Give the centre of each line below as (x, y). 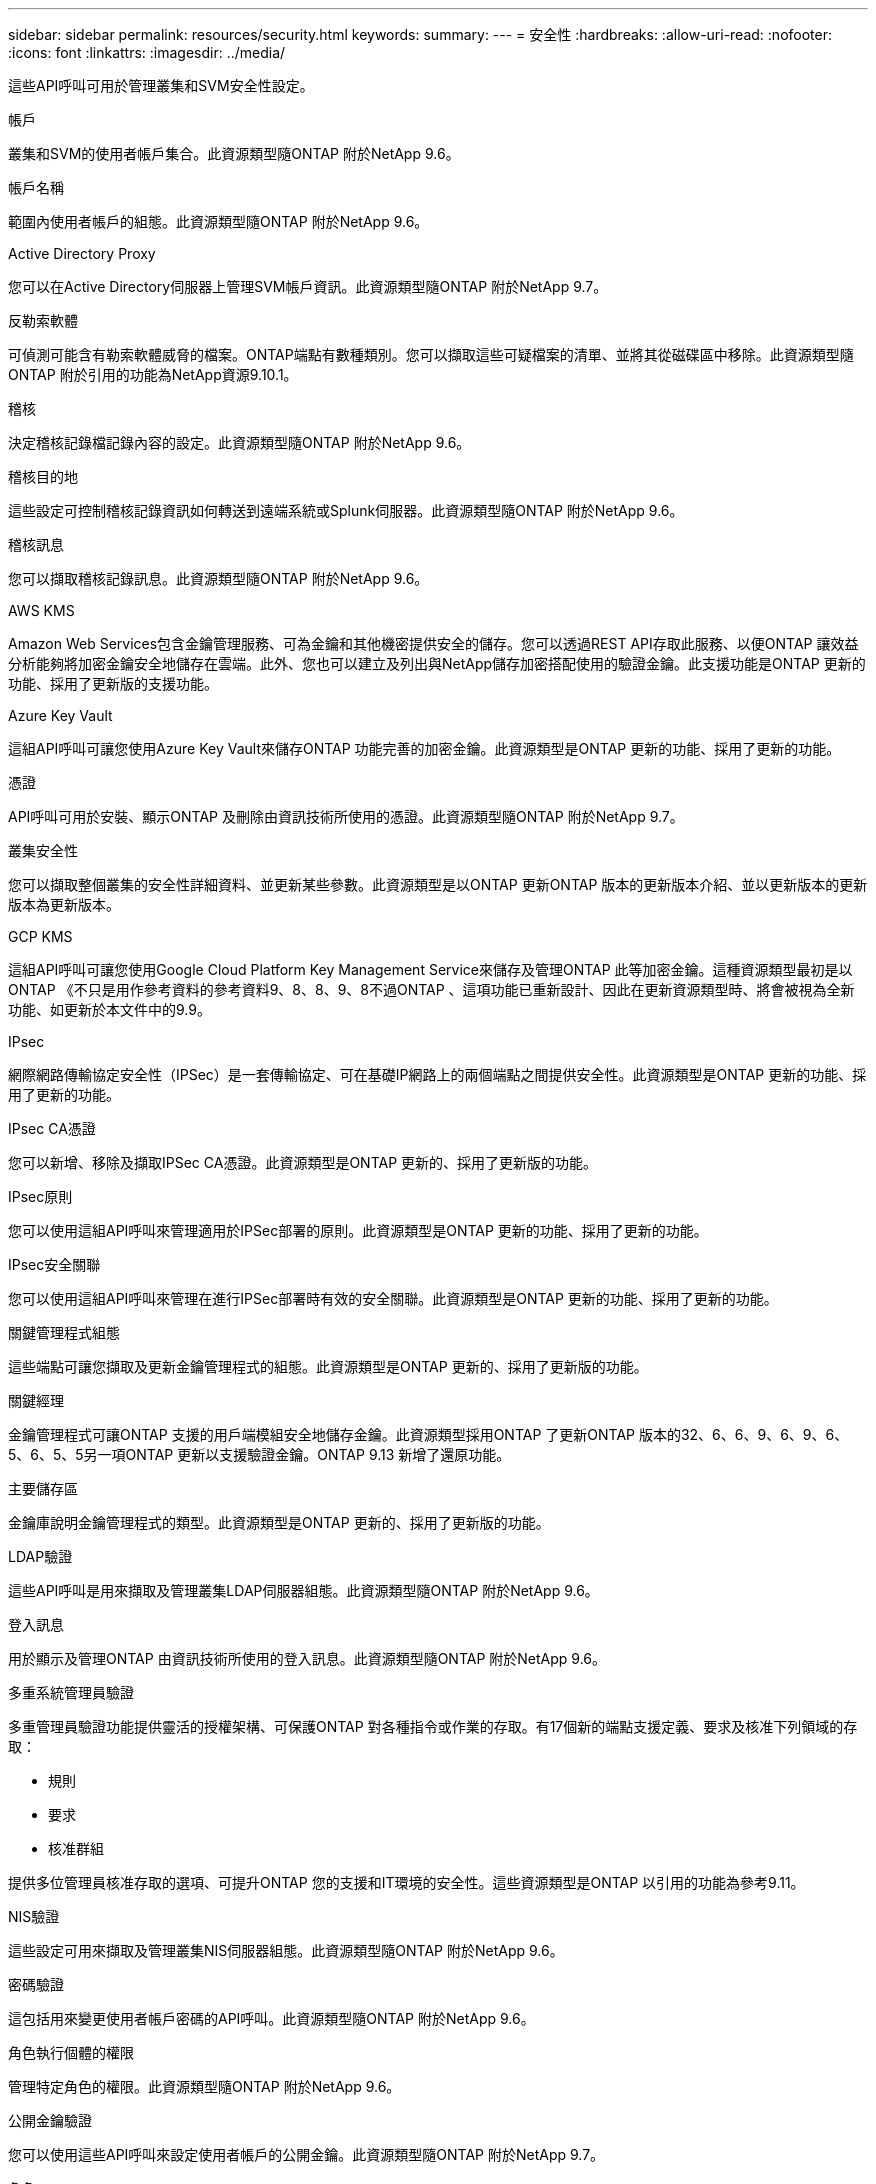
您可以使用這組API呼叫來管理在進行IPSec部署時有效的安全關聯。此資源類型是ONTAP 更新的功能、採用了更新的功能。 (393, 1298)
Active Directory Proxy (82, 253)
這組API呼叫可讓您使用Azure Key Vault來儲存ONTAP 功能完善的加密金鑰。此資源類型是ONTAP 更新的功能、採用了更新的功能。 (424, 748)
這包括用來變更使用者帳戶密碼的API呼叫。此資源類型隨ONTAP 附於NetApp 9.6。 (271, 2018)
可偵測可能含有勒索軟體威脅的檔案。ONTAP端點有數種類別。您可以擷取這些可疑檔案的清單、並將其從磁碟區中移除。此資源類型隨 (431, 354)
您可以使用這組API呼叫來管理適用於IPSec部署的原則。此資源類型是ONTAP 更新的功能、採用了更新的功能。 (358, 1230)
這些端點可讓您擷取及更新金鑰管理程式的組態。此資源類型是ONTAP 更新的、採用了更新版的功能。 (328, 1366)
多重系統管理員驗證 (71, 1692)
